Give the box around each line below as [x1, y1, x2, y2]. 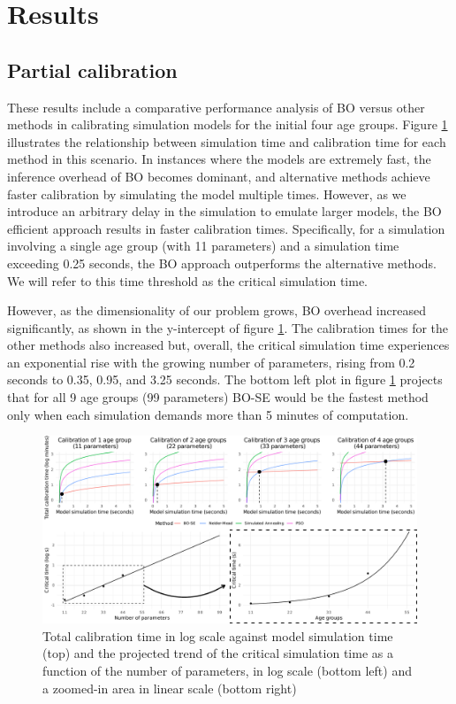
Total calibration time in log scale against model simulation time [42, 626, 393, 645]
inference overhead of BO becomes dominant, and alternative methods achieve [7, 166, 430, 185]
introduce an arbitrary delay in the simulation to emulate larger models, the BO [7, 202, 442, 220]
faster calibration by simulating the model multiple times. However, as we [7, 184, 407, 203]
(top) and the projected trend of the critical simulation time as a [42, 644, 393, 662]
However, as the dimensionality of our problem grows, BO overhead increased [7, 301, 426, 320]
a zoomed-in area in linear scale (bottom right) [42, 678, 297, 697]
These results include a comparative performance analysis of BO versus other [7, 97, 425, 116]
